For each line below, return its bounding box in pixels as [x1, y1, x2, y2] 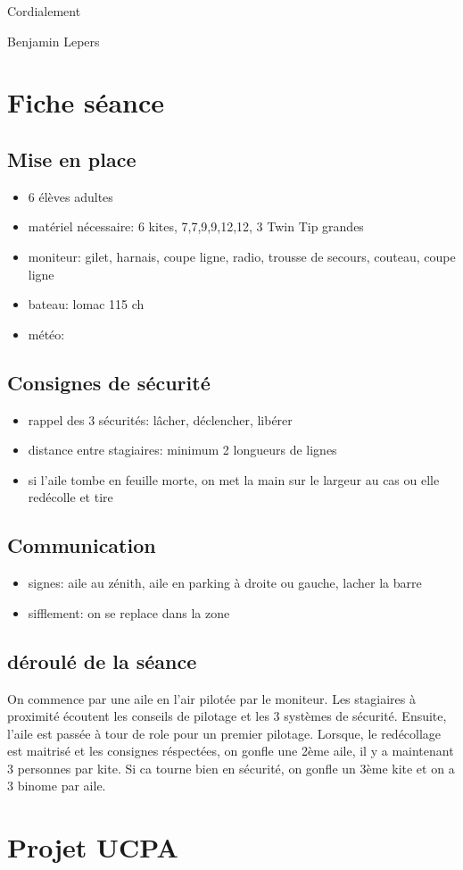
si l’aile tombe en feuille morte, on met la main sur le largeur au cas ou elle [28, 470, 440, 489]
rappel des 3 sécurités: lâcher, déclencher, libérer [28, 410, 293, 429]
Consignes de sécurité [7, 368, 211, 396]
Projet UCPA [7, 829, 178, 866]
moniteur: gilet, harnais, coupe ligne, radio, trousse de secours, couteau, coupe [28, 247, 456, 265]
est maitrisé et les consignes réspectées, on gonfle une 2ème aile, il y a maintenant [7, 741, 454, 760]
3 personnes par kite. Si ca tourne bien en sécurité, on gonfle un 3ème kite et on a [7, 758, 455, 777]
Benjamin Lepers [7, 31, 100, 50]
